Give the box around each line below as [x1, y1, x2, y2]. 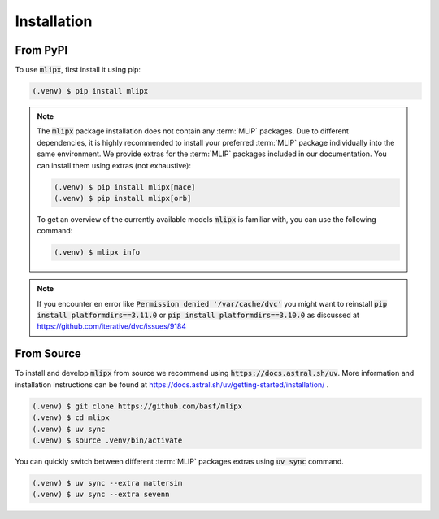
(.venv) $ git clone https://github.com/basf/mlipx [32, 401, 243, 411]
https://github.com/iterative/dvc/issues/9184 [37, 321, 187, 331]
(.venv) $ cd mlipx [32, 413, 110, 422]
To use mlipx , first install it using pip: [15, 65, 141, 75]
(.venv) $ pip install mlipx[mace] [54, 182, 196, 191]
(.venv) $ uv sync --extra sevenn [32, 490, 170, 499]
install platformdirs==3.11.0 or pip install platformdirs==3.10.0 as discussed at [37, 310, 359, 321]
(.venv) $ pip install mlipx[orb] [54, 194, 192, 203]
